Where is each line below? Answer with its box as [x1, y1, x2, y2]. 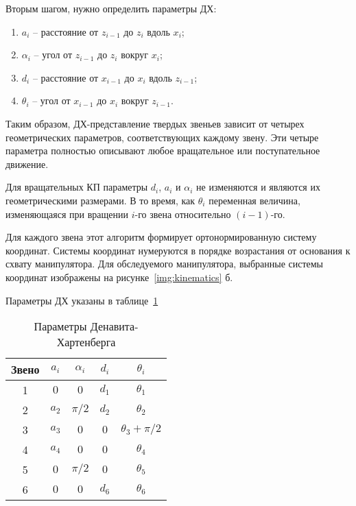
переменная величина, [209, 193, 300, 207]
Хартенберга [56, 334, 116, 350]
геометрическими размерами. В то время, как [5, 193, 195, 207]
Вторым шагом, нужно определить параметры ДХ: [5, 1, 217, 15]
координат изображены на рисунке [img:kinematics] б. [5, 269, 233, 284]
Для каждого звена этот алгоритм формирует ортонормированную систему [5, 230, 317, 244]
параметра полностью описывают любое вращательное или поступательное [5, 143, 320, 158]
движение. [5, 156, 49, 171]
